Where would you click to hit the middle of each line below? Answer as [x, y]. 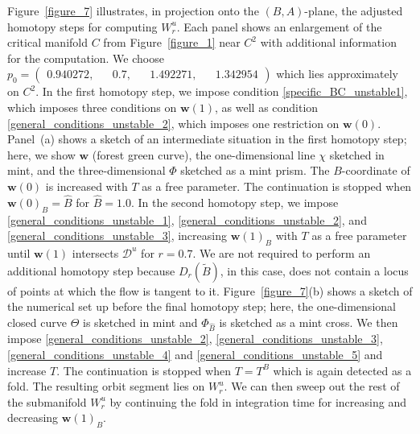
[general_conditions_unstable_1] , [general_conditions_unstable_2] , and [187, 219]
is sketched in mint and [140, 322]
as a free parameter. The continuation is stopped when [277, 186]
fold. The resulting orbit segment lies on [106, 386]
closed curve [37, 322]
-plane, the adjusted [354, 10]
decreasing [33, 417]
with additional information [328, 42]
